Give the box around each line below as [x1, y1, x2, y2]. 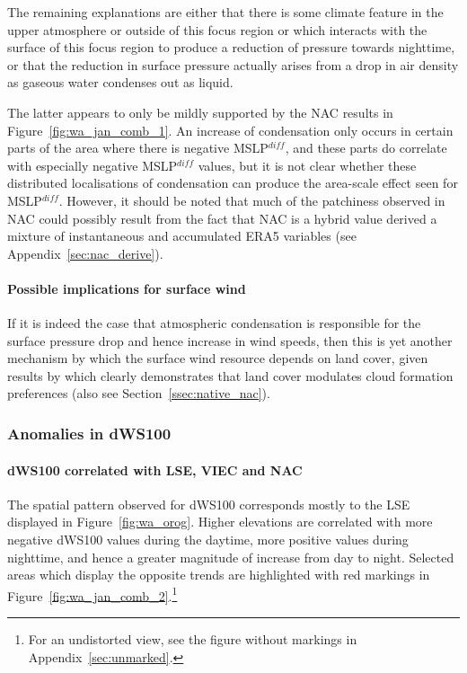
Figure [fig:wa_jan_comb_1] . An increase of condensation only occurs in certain [7, 120, 454, 139]
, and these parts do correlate [285, 138, 447, 157]
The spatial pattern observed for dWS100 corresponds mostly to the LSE [7, 494, 410, 513]
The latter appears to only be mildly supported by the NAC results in [7, 102, 393, 121]
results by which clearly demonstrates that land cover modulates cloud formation [7, 366, 454, 385]
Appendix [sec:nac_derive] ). [7, 244, 163, 262]
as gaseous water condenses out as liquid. [7, 73, 233, 92]
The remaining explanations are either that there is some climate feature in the [7, 3, 444, 21]
